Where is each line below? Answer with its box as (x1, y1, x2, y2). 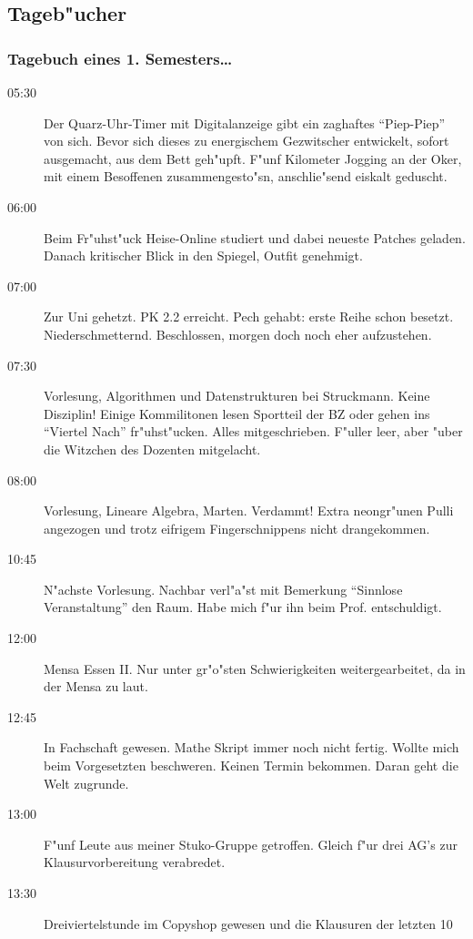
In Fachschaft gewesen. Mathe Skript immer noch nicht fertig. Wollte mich (44, 738, 459, 757)
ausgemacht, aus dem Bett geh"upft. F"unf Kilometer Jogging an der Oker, (44, 148, 462, 168)
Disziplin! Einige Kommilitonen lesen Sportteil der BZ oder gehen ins (44, 403, 430, 423)
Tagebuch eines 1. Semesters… (7, 46, 233, 69)
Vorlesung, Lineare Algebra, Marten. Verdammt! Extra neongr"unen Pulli (44, 501, 454, 520)
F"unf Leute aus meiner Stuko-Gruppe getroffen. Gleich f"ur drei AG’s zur (44, 834, 458, 853)
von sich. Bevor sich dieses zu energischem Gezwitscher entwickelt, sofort (44, 131, 449, 150)
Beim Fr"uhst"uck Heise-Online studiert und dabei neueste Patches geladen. (44, 228, 466, 247)
